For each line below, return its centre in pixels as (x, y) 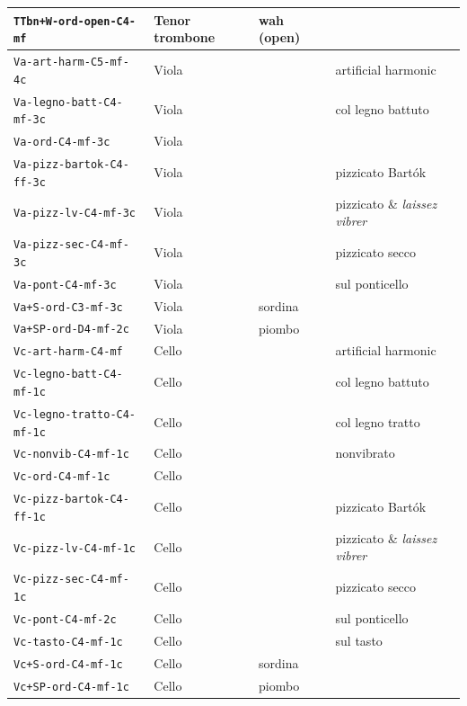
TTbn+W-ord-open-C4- (75, 21)
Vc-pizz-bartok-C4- (71, 500)
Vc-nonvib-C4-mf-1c (71, 455)
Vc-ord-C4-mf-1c (62, 477)
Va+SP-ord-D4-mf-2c (71, 330)
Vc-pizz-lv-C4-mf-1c (75, 548)
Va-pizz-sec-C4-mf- (71, 245)
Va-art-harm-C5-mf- (71, 63)
